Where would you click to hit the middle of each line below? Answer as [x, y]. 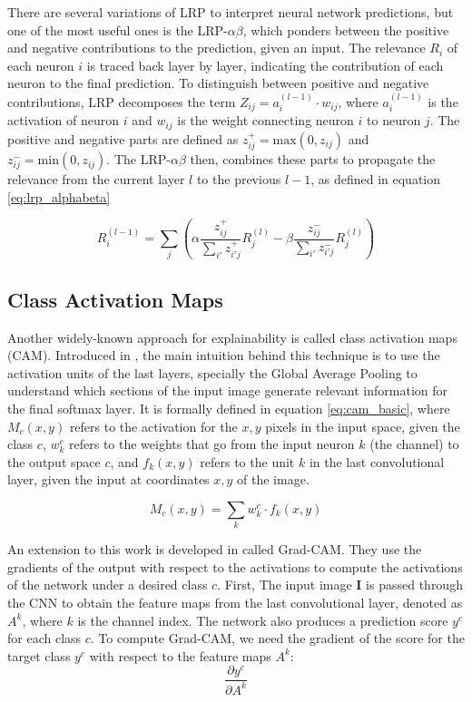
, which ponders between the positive [346, 29]
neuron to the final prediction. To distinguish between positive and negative [218, 83]
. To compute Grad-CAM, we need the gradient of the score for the [277, 638]
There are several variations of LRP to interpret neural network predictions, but [231, 12]
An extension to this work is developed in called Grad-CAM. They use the [215, 549]
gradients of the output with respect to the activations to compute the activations [235, 566]
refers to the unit [247, 461]
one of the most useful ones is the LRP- [118, 29]
